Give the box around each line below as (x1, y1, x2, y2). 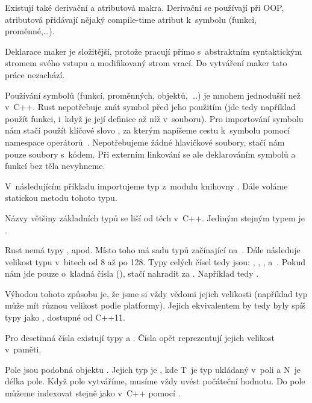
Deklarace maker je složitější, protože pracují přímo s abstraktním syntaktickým (5, 45, 302, 57)
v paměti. (5, 343, 42, 355)
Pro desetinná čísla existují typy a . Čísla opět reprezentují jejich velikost (5, 331, 275, 343)
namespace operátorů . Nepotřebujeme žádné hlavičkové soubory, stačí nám (5, 135, 285, 148)
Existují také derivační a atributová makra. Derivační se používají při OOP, (5, 1, 284, 13)
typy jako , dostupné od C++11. (5, 311, 125, 324)
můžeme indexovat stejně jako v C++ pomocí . (5, 387, 181, 399)
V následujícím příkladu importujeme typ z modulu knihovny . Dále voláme (5, 179, 288, 192)
